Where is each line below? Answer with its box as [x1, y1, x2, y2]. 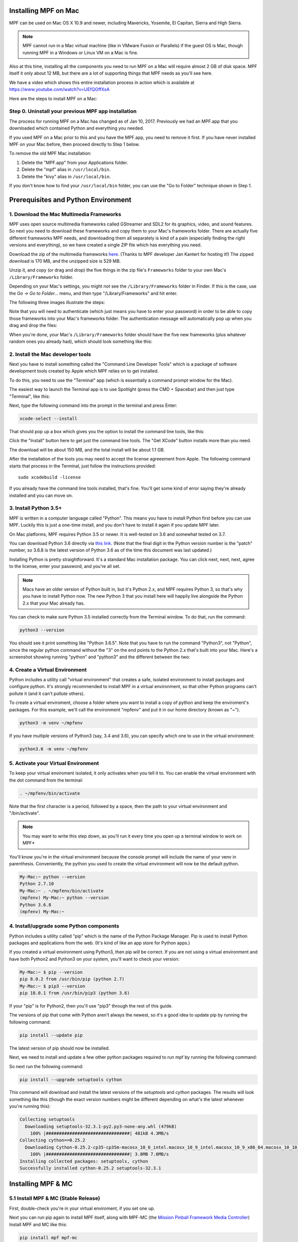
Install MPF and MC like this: [9, 1221, 67, 1227]
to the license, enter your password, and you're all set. [9, 563, 121, 569]
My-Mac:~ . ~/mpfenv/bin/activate [19, 888, 104, 894]
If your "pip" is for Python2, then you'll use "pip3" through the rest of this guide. [9, 1003, 173, 1009]
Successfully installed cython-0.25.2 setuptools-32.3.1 [19, 1165, 161, 1171]
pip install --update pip [19, 1032, 83, 1038]
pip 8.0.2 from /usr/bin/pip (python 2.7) [19, 976, 125, 982]
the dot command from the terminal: [9, 777, 83, 783]
